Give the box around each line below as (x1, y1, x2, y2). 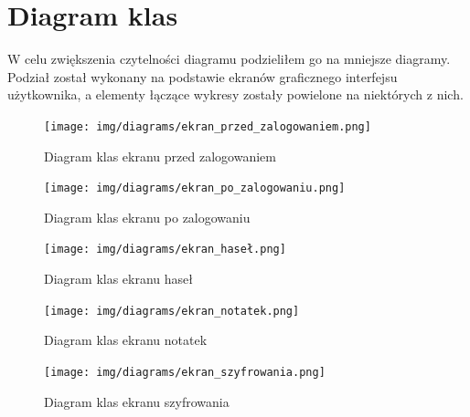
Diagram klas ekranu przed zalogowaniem (44, 146, 276, 165)
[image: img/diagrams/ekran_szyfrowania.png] (44, 365, 326, 379)
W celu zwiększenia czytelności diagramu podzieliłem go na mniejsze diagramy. (7, 49, 451, 68)
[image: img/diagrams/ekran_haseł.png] (44, 243, 286, 256)
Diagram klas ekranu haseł (44, 269, 194, 288)
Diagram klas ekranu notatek (44, 330, 208, 349)
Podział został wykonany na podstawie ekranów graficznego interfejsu (7, 67, 398, 86)
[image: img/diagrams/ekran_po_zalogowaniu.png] (44, 182, 346, 195)
